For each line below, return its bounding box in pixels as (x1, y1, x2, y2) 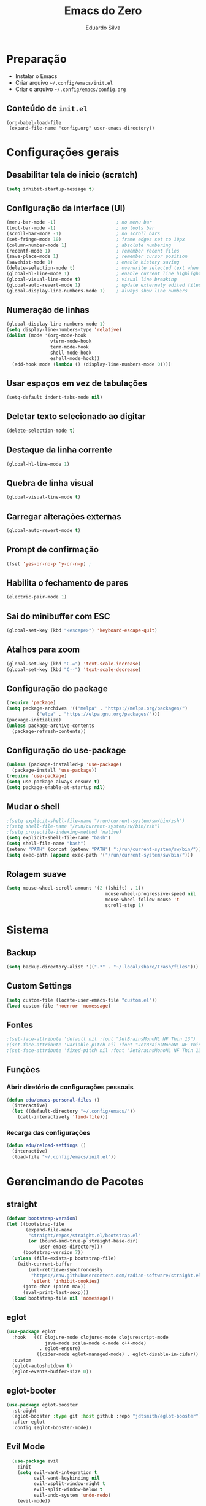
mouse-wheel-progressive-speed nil (105, 891, 196, 897)
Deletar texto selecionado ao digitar (6, 411, 146, 422)
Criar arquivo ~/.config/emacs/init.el (15, 79, 113, 86)
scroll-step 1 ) (105, 903, 144, 909)
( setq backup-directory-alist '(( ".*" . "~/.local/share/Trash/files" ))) (6, 963, 199, 970)
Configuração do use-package (6, 745, 126, 756)
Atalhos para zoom (6, 645, 80, 655)
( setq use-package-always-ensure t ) (6, 778, 100, 785)
